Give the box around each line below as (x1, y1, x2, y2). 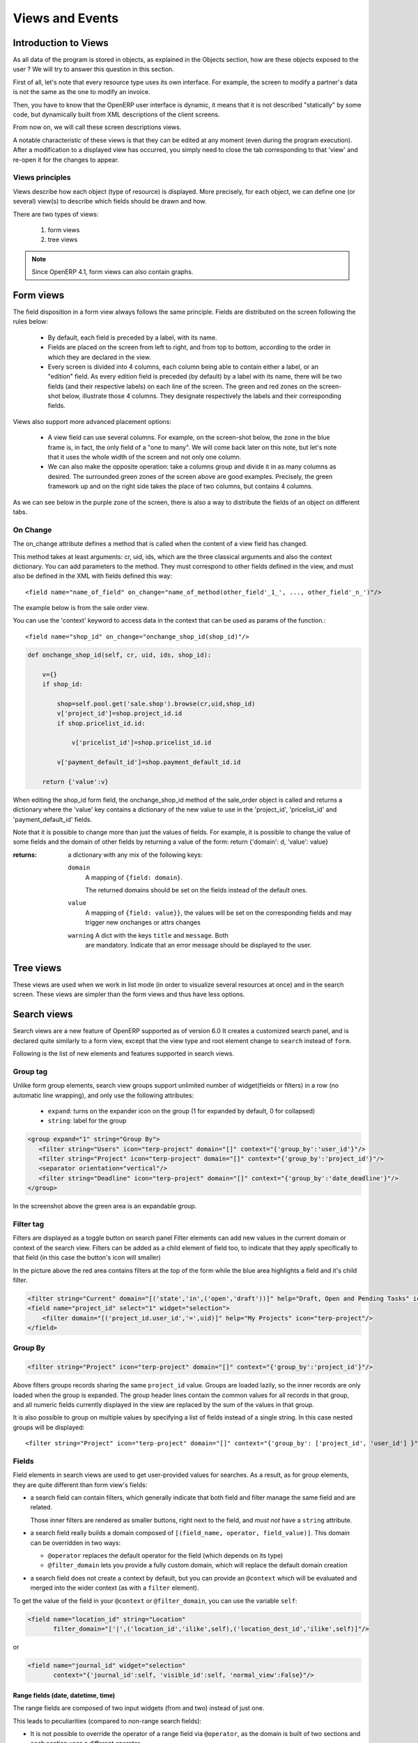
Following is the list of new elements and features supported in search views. (13, 1049, 235, 1058)
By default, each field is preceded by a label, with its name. (47, 333, 217, 342)
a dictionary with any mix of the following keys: (68, 851, 203, 859)
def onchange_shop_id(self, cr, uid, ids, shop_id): (27, 650, 212, 659)
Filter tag (13, 1219, 45, 1228)
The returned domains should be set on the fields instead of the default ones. (85, 886, 308, 895)
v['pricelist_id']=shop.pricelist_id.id (71, 739, 212, 747)
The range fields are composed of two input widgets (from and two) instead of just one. (13, 1704, 265, 1712)
